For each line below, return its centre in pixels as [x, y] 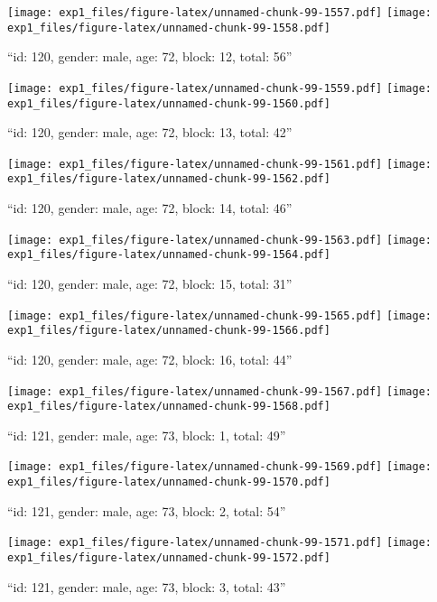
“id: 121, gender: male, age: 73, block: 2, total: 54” [147, 510]
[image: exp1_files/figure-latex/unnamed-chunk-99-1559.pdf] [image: [220, 88]
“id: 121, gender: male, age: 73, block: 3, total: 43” [147, 586]
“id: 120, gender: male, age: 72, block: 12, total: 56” [150, 56]
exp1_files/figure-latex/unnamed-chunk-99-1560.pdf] [169, 103]
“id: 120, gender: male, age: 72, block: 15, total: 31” [150, 284]
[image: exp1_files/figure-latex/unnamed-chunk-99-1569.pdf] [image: [220, 467]
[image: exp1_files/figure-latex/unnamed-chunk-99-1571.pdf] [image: [220, 543]
